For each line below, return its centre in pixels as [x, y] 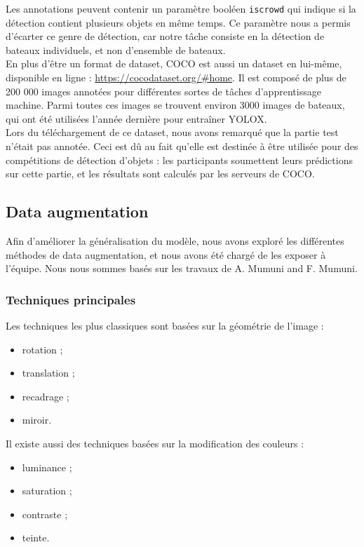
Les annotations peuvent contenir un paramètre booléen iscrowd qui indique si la [181, 8]
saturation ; [47, 491]
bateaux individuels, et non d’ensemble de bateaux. [116, 49]
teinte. [36, 538]
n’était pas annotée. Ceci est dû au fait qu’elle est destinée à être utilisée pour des [182, 146]
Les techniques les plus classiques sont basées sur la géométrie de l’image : [165, 325]
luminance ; [47, 467]
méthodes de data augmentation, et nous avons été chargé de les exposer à [166, 254]
